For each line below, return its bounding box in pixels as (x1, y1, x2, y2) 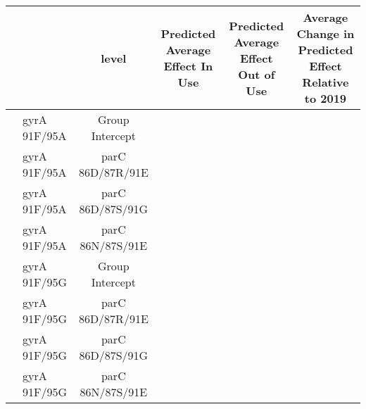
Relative (302, 74, 349, 90)
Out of (238, 65, 275, 82)
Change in (296, 25, 355, 42)
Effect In (163, 58, 213, 74)
